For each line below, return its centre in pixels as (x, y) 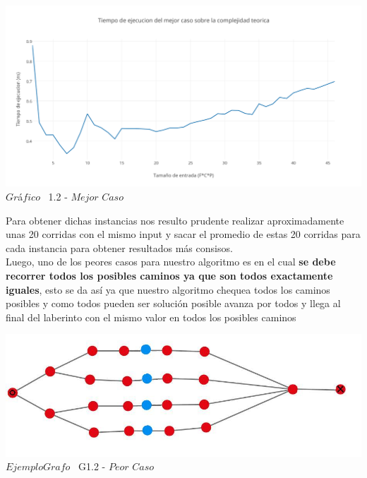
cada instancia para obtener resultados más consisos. (119, 247)
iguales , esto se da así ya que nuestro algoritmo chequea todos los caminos (168, 289)
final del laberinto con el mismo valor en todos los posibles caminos (151, 317)
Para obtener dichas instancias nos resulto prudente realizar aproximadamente (175, 220)
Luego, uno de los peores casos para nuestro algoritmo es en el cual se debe (171, 262)
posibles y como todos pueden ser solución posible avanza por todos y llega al (173, 303)
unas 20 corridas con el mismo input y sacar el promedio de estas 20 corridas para (183, 234)
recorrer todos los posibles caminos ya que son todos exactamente (169, 275)
